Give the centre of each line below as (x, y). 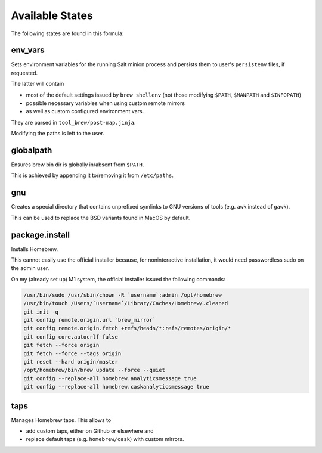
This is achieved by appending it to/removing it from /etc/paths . (92, 175)
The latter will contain (38, 84)
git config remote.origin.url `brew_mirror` (90, 320)
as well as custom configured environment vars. (85, 111)
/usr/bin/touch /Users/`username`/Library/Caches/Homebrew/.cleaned (126, 303)
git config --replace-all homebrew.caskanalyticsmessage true (116, 387)
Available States (52, 15)
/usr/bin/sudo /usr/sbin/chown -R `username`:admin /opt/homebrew (123, 295)
